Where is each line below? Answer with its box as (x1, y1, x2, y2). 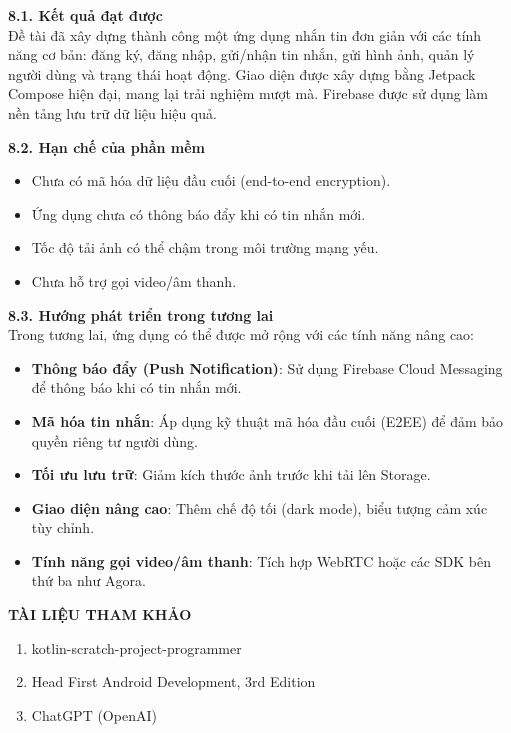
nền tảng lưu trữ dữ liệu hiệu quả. (8, 102, 217, 123)
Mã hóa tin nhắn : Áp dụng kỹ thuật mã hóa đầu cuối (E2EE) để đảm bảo (31, 410, 504, 431)
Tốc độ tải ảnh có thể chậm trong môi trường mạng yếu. (31, 237, 379, 258)
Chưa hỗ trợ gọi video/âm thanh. (31, 270, 237, 291)
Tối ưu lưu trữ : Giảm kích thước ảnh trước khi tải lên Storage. (31, 464, 431, 485)
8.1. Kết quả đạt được (8, 5, 164, 25)
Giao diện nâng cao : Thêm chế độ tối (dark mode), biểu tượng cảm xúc (31, 497, 488, 518)
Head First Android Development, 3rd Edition (31, 671, 316, 692)
